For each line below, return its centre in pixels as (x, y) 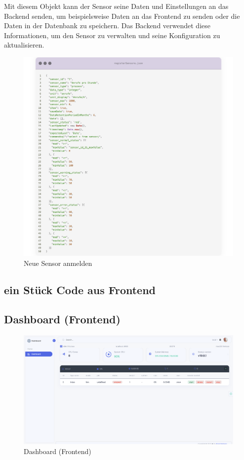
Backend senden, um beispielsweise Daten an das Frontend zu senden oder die (122, 16)
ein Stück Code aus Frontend (80, 289)
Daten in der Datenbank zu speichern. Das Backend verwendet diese (107, 26)
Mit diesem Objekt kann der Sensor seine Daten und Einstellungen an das (116, 6)
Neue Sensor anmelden (58, 263)
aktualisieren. (24, 45)
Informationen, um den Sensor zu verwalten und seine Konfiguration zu (112, 35)
